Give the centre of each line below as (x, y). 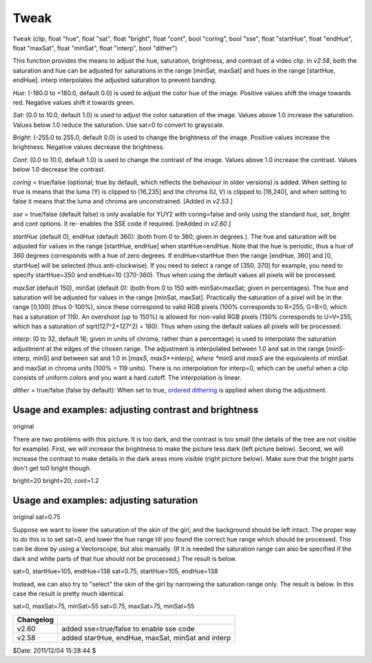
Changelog (35, 620)
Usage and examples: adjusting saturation (105, 501)
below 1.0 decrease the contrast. (59, 170)
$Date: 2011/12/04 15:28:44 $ (54, 650)
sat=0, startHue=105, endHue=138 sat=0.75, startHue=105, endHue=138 (115, 571)
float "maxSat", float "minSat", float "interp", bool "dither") (95, 48)
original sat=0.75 (37, 517)
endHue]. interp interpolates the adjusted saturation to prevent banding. (115, 80)
